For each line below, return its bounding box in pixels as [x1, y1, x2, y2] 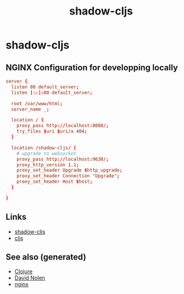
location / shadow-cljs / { [11, 145, 77, 151]
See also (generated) [5, 252, 87, 262]
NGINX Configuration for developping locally [5, 62, 178, 73]
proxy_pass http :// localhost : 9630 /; [16, 156, 110, 162]
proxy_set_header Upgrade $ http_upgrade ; [16, 168, 122, 174]
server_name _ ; [11, 106, 50, 113]
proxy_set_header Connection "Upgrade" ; [16, 173, 120, 179]
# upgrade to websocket [16, 150, 77, 157]
